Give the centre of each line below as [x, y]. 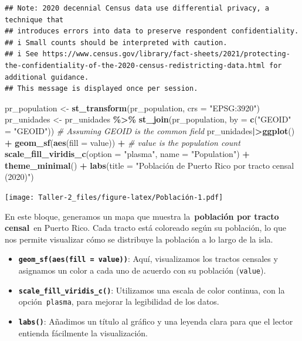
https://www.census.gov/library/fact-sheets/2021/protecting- [166, 54]
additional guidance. [47, 77]
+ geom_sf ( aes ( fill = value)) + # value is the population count [123, 142]
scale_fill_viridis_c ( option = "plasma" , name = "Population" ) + [127, 154]
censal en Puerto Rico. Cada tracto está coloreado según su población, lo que [145, 228]
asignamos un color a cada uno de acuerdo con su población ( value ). [142, 270]
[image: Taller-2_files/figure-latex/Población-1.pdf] [114, 197]
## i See [22, 54]
